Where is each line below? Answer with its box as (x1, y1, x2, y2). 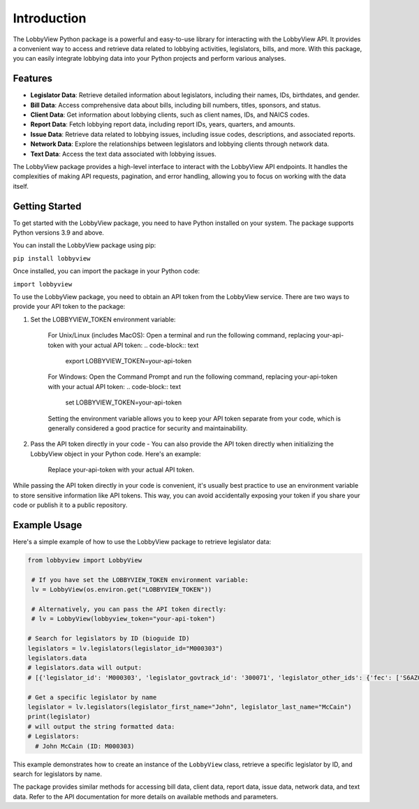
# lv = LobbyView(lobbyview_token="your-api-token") (31, 615, 216, 623)
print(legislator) (27, 713, 91, 721)
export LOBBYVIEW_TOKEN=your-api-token (65, 356, 192, 365)
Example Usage (13, 519, 82, 531)
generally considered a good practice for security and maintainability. (47, 423, 248, 432)
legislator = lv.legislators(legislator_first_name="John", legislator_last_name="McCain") (27, 703, 352, 710)
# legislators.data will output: (27, 664, 142, 672)
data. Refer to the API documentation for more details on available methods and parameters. (13, 792, 279, 801)
